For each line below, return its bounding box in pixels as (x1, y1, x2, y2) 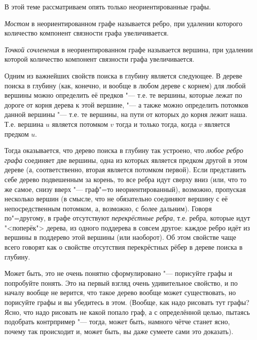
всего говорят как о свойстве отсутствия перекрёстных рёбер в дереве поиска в (4, 242, 243, 252)
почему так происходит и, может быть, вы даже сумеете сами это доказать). (4, 326, 233, 336)
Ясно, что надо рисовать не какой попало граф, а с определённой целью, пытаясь (4, 306, 250, 317)
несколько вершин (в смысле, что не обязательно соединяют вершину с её (4, 193, 228, 204)
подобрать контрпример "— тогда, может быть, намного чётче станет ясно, (4, 316, 230, 327)
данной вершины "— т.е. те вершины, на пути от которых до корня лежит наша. (4, 109, 248, 119)
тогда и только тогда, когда (116, 118, 197, 129)
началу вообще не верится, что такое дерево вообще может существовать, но (4, 287, 236, 298)
